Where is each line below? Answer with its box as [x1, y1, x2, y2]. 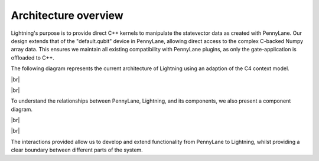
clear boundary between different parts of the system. [11, 146, 143, 153]
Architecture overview [11, 9, 123, 22]
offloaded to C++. [11, 54, 54, 61]
